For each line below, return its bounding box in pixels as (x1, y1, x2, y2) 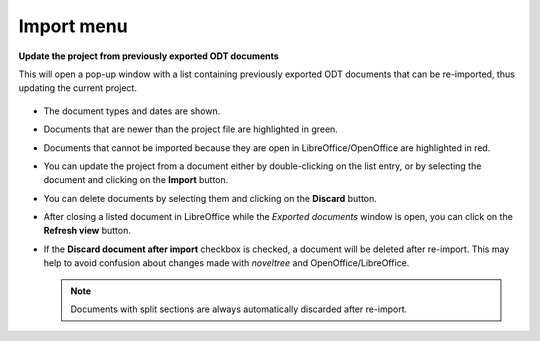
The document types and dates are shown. (43, 105, 221, 117)
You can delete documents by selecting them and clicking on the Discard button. (43, 192, 377, 204)
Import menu (18, 15, 129, 37)
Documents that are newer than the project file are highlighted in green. (43, 123, 339, 135)
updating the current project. (18, 82, 137, 94)
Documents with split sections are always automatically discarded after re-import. (70, 303, 408, 315)
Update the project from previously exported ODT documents (18, 50, 279, 62)
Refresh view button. (43, 225, 132, 237)
